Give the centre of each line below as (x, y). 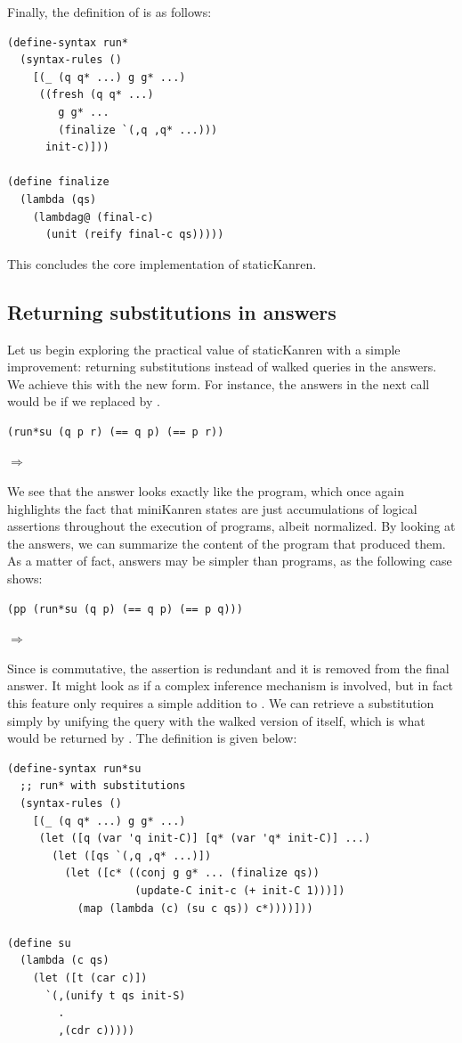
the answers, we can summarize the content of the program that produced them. (227, 543)
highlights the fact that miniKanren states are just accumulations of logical (212, 508)
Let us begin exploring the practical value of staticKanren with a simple (204, 349)
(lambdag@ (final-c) (93, 217)
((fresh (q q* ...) (96, 95)
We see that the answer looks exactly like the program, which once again (206, 491)
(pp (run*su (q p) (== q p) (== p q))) (125, 609)
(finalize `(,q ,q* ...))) (138, 130)
